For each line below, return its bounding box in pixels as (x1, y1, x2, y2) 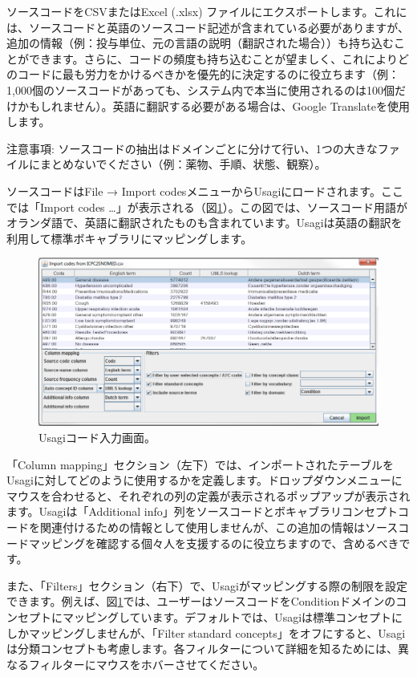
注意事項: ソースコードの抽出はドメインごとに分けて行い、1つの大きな (6, 140, 378, 156)
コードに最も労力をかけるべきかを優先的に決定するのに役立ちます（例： (17, 66, 399, 83)
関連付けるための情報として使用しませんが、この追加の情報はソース (39, 519, 399, 536)
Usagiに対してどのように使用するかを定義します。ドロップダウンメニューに (6, 472, 403, 488)
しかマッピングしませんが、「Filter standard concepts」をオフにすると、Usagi (6, 624, 406, 641)
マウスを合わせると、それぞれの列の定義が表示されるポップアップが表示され (6, 487, 411, 504)
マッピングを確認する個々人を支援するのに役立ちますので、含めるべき (28, 534, 399, 551)
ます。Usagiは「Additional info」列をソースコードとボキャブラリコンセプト (6, 503, 399, 520)
